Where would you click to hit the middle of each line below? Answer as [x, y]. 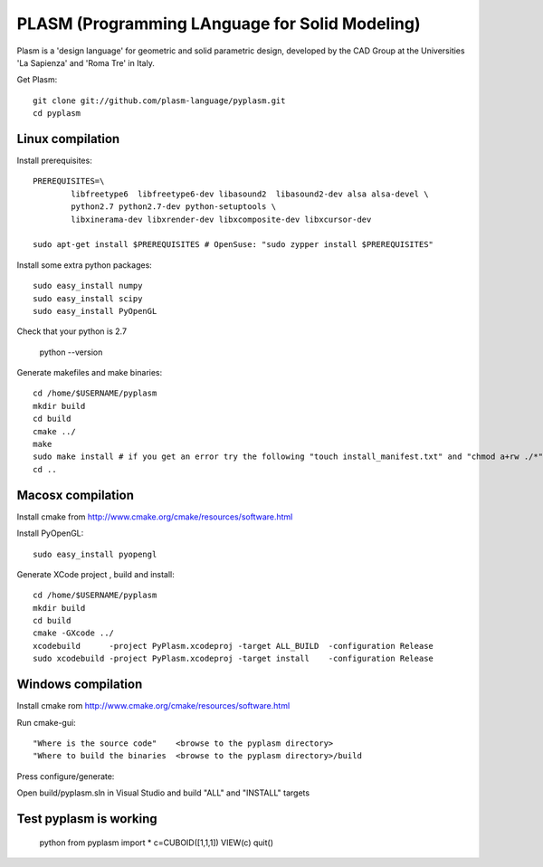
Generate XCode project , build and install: [96, 574]
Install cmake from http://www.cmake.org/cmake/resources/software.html [155, 517]
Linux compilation [68, 139]
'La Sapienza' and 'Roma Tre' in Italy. [86, 62]
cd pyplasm [57, 114]
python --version [71, 352]
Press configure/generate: [66, 776]
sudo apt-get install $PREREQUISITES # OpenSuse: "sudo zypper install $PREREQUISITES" [233, 245]
